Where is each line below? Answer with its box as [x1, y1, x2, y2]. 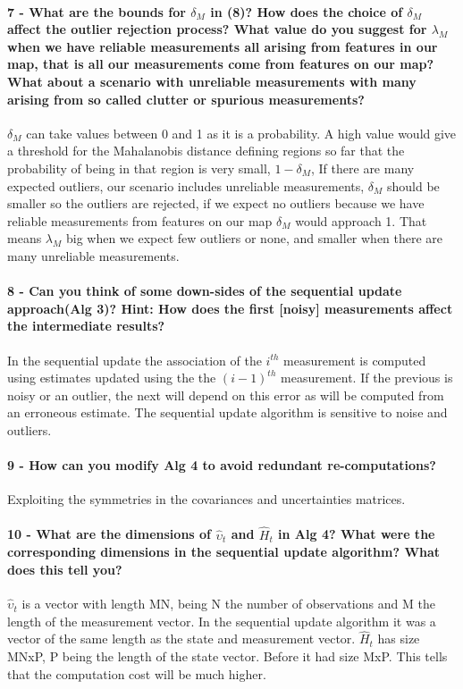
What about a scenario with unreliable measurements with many [7, 71, 417, 90]
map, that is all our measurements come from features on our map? [7, 55, 434, 73]
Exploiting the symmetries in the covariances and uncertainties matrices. [7, 490, 406, 508]
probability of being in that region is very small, [7, 158, 271, 177]
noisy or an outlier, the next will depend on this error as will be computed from [7, 385, 444, 404]
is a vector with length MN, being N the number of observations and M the [21, 594, 435, 613]
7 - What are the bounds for [7, 2, 186, 21]
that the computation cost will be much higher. [7, 664, 266, 683]
